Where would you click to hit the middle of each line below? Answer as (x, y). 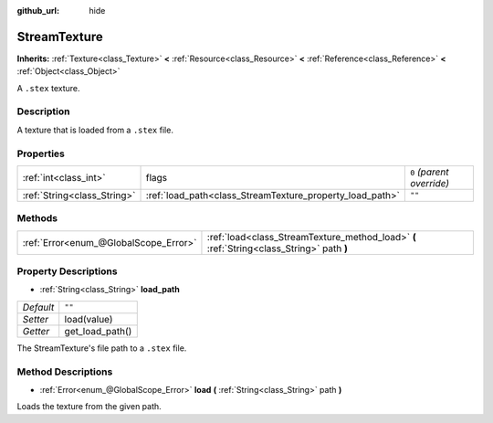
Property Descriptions (67, 271)
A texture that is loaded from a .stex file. (95, 130)
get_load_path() (98, 331)
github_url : (38, 11)
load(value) (89, 319)
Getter (36, 331)
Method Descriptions (65, 372)
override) (430, 183)
